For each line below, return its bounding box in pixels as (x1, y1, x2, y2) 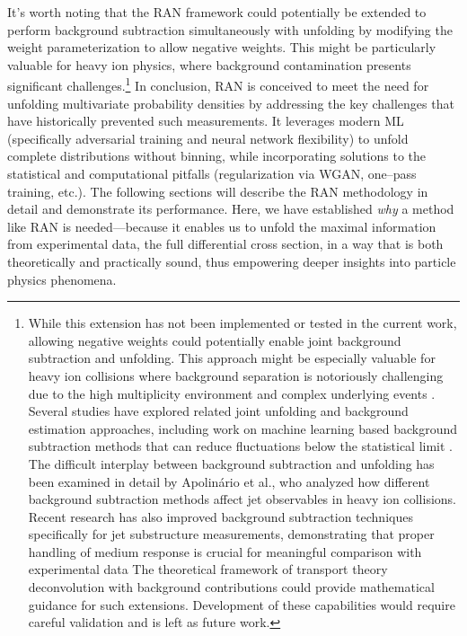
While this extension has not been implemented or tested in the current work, (28, 314, 457, 332)
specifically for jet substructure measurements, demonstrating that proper (28, 525, 435, 543)
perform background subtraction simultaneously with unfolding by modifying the (7, 20, 453, 39)
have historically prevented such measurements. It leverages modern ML (7, 111, 404, 130)
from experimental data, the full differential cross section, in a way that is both (7, 234, 444, 253)
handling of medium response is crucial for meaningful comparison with (28, 542, 422, 561)
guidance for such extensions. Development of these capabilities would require (28, 595, 455, 614)
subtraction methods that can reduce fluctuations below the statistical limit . (28, 437, 453, 455)
